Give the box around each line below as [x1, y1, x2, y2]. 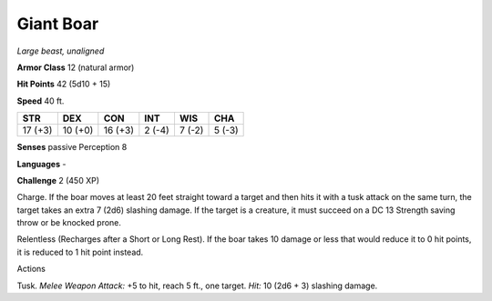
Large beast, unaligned [16, 45, 105, 56]
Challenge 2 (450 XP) [16, 175, 100, 186]
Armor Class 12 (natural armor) [16, 62, 135, 73]
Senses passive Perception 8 [16, 142, 128, 153]
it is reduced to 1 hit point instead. [16, 246, 144, 257]
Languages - [16, 158, 67, 169]
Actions [16, 264, 46, 275]
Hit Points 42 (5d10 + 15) [16, 78, 111, 90]
